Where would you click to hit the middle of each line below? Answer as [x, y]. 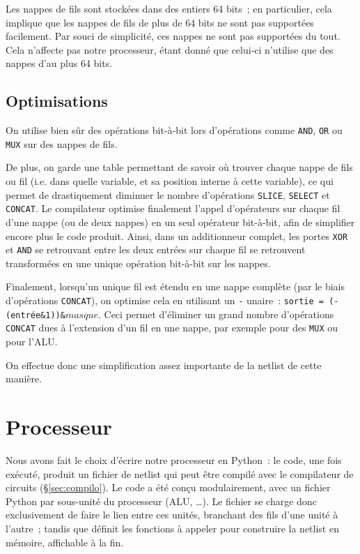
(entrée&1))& [36, 315]
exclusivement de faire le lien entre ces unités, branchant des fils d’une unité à [172, 515]
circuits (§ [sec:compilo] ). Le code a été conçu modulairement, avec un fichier [168, 487]
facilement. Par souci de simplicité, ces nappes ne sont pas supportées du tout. [173, 36]
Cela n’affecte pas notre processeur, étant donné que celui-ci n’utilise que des [170, 49]
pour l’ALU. [32, 342]
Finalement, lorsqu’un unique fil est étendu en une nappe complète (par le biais [175, 286]
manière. [24, 379]
